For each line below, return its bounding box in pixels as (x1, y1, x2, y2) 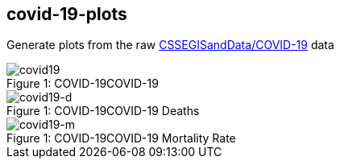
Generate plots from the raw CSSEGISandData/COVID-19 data (6, 38, 334, 52)
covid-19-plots (6, 4, 127, 24)
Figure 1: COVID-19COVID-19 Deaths (6, 104, 200, 118)
